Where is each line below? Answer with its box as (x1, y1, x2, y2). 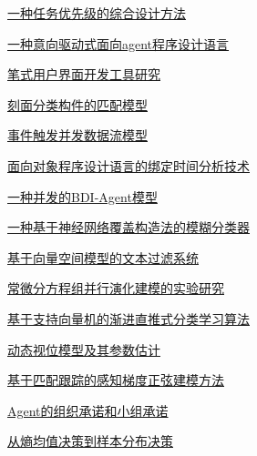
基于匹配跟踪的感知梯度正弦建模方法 (7, 370, 224, 390)
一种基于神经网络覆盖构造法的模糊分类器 (7, 218, 250, 237)
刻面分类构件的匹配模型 (7, 95, 148, 114)
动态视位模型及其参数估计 (7, 339, 160, 359)
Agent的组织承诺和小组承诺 (7, 400, 169, 420)
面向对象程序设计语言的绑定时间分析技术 (7, 156, 250, 175)
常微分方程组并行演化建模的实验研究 (7, 279, 224, 298)
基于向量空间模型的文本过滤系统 (7, 248, 199, 267)
